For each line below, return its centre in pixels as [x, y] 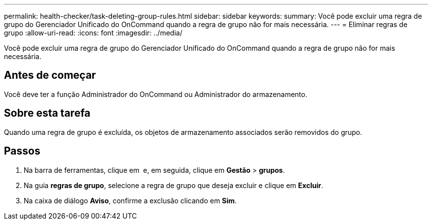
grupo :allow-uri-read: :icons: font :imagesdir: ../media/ [93, 33]
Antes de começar [50, 75]
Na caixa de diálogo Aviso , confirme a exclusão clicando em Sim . [130, 200]
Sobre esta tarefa [47, 113]
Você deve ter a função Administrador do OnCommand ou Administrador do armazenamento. [156, 94]
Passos [22, 151]
